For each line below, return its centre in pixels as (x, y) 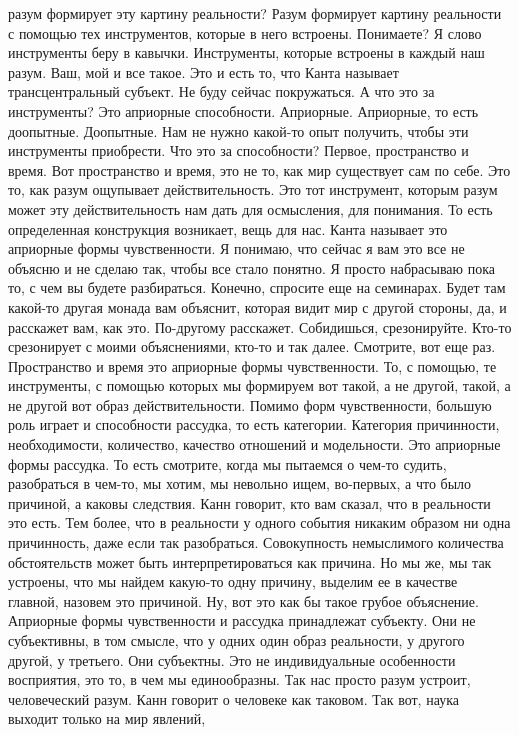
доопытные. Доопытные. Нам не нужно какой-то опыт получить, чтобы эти (238, 130)
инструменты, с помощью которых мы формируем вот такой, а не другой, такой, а (259, 385)
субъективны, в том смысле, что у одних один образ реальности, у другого (236, 640)
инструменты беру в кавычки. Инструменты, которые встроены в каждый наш (246, 52)
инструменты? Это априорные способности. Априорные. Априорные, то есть (243, 110)
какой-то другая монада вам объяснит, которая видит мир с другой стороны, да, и (257, 306)
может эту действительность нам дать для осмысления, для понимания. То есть (250, 208)
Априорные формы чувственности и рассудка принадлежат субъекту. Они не (242, 620)
